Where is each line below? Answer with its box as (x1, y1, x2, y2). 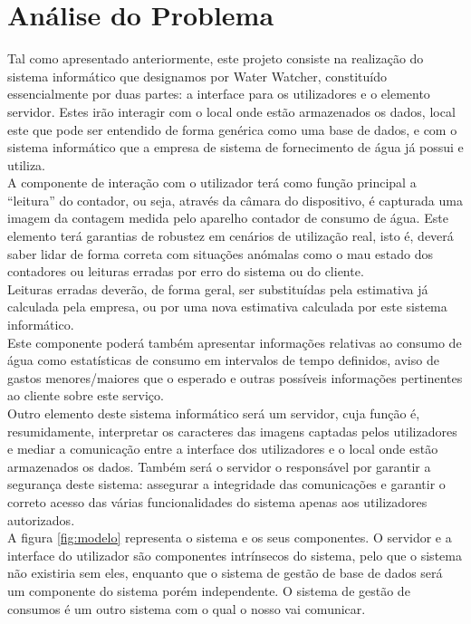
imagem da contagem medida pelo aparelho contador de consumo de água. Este (7, 208, 448, 227)
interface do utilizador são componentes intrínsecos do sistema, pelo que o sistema (7, 545, 462, 564)
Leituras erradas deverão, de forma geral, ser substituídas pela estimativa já (7, 279, 428, 298)
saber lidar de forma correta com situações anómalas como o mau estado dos (7, 244, 433, 263)
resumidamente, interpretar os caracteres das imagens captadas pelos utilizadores (7, 421, 457, 440)
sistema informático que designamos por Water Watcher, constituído (7, 66, 387, 85)
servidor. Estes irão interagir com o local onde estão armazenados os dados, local (7, 101, 456, 120)
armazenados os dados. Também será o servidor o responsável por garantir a (7, 456, 431, 475)
